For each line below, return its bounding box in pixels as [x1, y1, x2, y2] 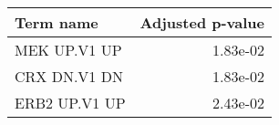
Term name [15, 12, 98, 33]
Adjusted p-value [139, 12, 264, 33]
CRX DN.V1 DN [15, 66, 123, 87]
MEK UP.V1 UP [15, 39, 122, 60]
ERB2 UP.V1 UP [15, 92, 126, 113]
